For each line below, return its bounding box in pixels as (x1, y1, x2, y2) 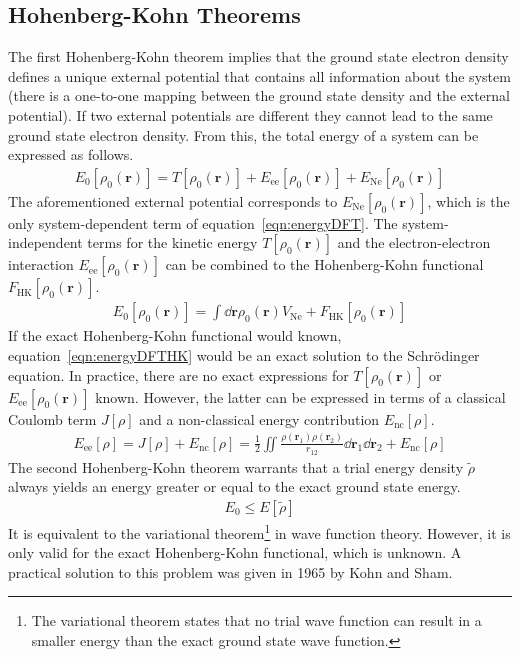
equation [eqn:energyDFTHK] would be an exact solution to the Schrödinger (8, 345, 480, 366)
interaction (8, 254, 74, 275)
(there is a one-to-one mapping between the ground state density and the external (8, 85, 510, 106)
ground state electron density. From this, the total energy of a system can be (8, 124, 479, 145)
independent (8, 232, 83, 253)
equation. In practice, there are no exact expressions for (8, 364, 349, 385)
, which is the (427, 190, 510, 211)
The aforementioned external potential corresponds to (8, 190, 338, 211)
